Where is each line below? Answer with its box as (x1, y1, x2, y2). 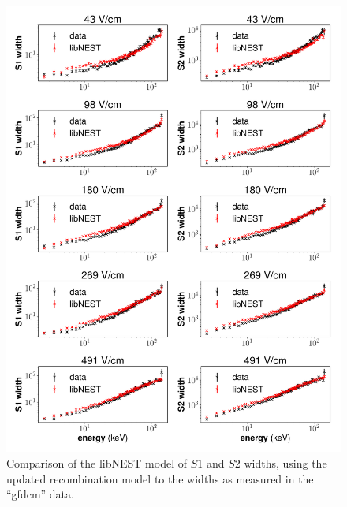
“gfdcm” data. (6, 486, 74, 502)
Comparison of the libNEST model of (6, 454, 187, 471)
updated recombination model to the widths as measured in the (6, 470, 314, 486)
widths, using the (244, 454, 327, 471)
